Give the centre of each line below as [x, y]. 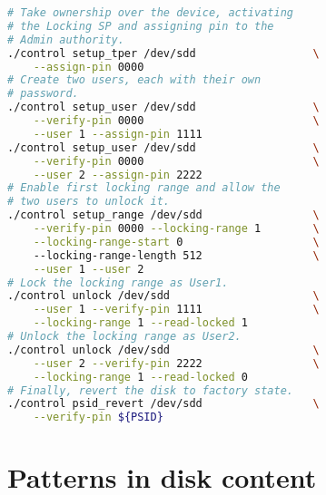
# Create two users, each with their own [134, 80]
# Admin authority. [66, 39]
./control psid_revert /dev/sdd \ [163, 404]
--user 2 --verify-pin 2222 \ [176, 363]
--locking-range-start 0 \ [176, 242]
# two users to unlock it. [89, 202]
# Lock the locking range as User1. [118, 282]
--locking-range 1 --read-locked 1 [140, 323]
